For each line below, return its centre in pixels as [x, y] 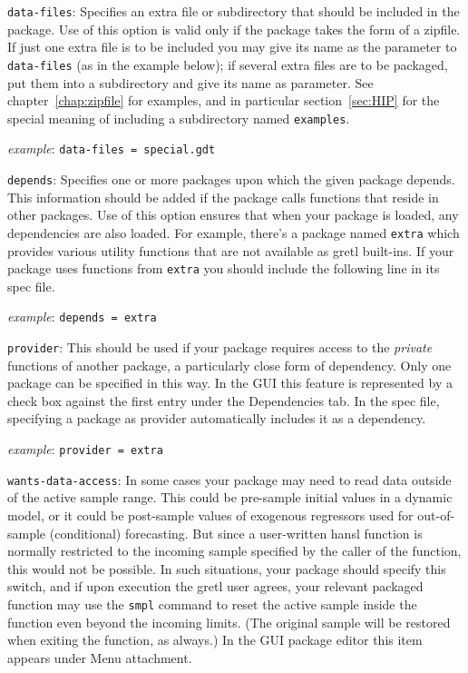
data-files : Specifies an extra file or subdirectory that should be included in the [234, 11]
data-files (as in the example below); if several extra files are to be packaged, [228, 64]
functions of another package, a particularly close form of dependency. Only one [229, 365]
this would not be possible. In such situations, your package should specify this [227, 568]
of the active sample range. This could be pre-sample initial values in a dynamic [230, 497]
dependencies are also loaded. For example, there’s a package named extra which [234, 232]
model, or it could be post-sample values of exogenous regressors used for [210, 515]
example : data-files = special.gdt [112, 148]
